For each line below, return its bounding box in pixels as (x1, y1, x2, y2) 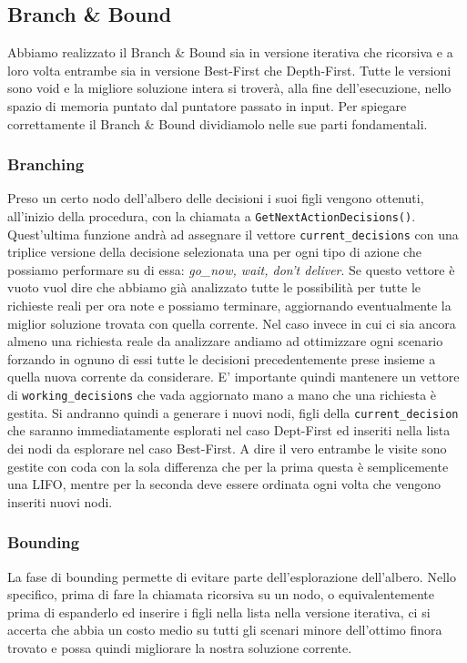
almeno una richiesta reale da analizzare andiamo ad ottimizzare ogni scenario (7, 331, 443, 351)
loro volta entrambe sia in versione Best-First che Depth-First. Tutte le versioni (7, 60, 452, 79)
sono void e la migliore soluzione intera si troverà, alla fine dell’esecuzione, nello (7, 78, 452, 97)
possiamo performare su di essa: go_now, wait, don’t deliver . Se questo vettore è (7, 260, 455, 279)
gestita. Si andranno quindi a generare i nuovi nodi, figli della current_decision (7, 403, 459, 422)
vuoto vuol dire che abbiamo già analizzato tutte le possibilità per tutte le (7, 278, 421, 297)
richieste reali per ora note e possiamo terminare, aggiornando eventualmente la (7, 296, 452, 315)
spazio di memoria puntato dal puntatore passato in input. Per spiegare (7, 96, 407, 115)
